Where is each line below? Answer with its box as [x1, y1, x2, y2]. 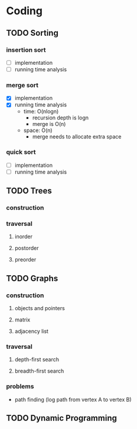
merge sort [6, 81, 39, 89]
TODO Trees [6, 186, 52, 196]
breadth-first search [14, 367, 64, 375]
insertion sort [6, 46, 46, 54]
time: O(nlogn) [23, 108, 59, 115]
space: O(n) [23, 127, 53, 134]
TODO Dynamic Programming [6, 413, 117, 423]
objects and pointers [14, 305, 65, 312]
